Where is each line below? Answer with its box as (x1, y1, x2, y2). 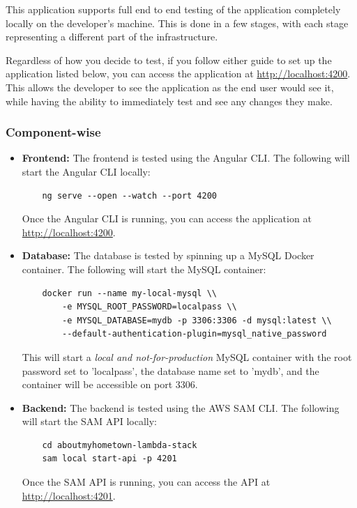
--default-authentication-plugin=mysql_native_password (62, 329, 327, 339)
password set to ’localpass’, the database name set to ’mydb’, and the (22, 363, 319, 378)
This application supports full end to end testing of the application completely (6, 2, 341, 16)
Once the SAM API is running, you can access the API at (22, 475, 271, 489)
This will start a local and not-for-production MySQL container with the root (22, 349, 352, 364)
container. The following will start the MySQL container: (22, 261, 266, 276)
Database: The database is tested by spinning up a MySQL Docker (22, 248, 314, 263)
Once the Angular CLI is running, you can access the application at (22, 211, 312, 226)
